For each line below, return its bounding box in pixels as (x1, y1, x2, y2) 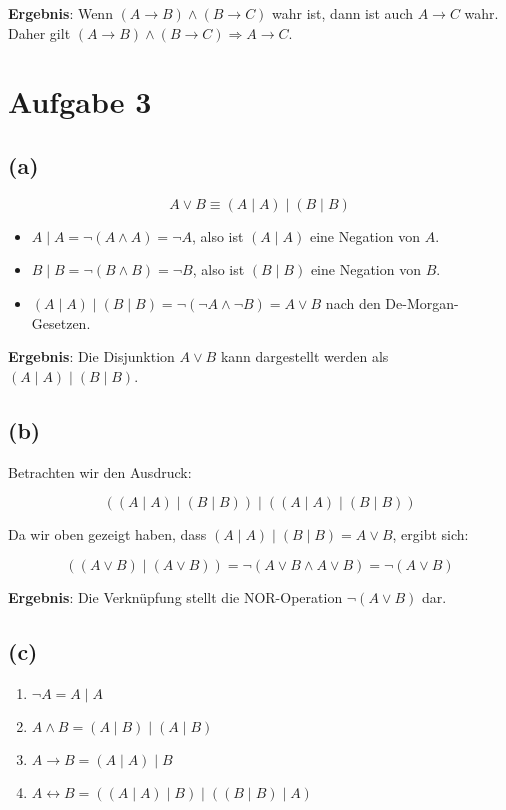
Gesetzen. (31, 312, 91, 333)
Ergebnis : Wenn (8, 3, 113, 23)
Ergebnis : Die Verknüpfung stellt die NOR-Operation (8, 586, 343, 607)
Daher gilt (8, 22, 71, 43)
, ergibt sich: (392, 524, 469, 545)
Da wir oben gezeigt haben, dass (8, 524, 207, 545)
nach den (325, 292, 381, 313)
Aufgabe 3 (8, 81, 152, 122)
